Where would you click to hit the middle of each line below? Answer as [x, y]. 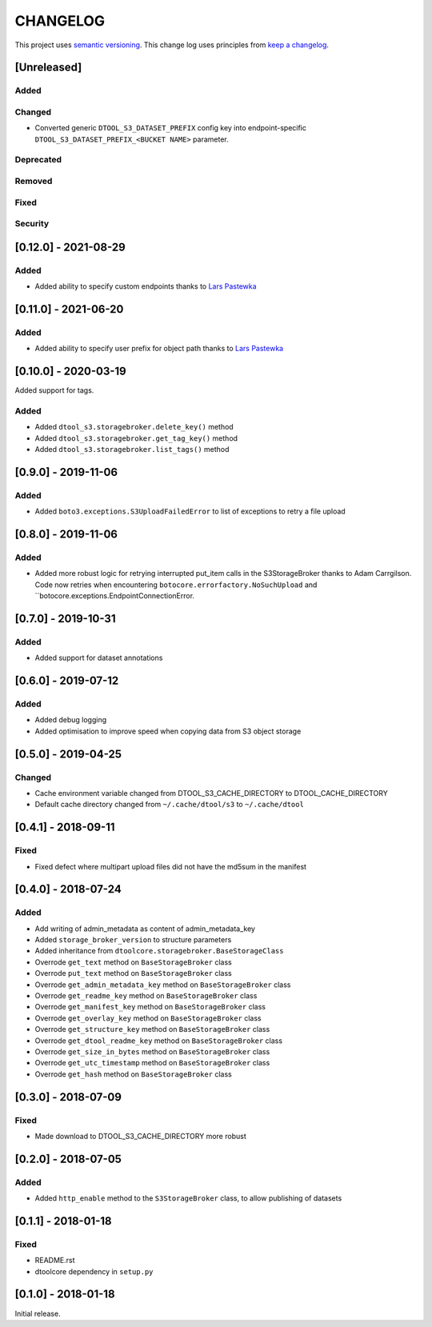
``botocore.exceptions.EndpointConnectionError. [115, 596]
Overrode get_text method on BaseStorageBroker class [133, 962]
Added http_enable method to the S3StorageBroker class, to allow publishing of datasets [188, 1198]
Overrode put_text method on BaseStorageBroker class [133, 973]
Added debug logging [71, 720]
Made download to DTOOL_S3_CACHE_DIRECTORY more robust [141, 1136]
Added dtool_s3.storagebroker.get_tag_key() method [136, 438]
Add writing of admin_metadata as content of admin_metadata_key [145, 929]
